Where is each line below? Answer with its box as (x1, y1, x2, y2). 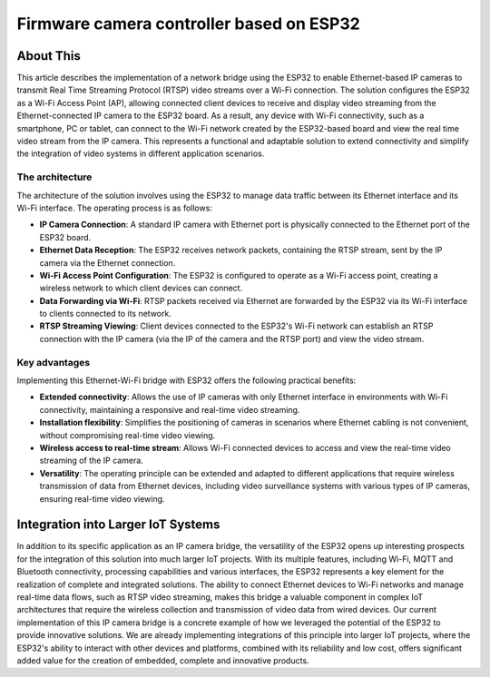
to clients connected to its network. (39, 309, 171, 319)
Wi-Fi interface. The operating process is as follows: (16, 202, 213, 213)
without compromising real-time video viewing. (39, 429, 216, 440)
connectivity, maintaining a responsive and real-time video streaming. (39, 404, 300, 415)
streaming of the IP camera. (39, 455, 144, 466)
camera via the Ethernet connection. (39, 257, 176, 268)
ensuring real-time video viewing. (39, 493, 165, 504)
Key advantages (16, 356, 91, 368)
